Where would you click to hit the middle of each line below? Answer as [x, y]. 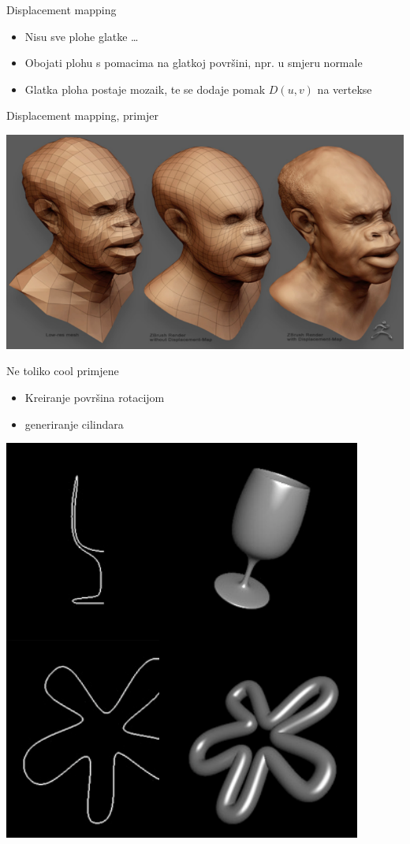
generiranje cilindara [74, 424]
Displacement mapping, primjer [82, 115]
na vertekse [345, 89]
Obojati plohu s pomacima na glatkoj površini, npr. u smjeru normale [194, 63]
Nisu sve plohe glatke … [82, 36]
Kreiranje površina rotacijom [95, 397]
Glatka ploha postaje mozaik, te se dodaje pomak [145, 89]
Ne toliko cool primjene [63, 371]
